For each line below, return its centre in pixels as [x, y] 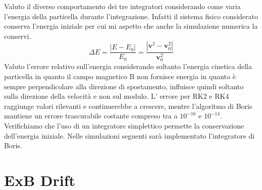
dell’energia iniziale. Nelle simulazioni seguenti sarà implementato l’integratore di [129, 135]
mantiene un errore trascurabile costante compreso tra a [91, 116]
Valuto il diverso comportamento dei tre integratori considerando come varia [122, 6]
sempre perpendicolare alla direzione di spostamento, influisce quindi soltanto [124, 86]
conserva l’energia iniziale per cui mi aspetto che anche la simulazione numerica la [131, 26]
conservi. [18, 36]
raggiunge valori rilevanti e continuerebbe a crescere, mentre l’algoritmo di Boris [128, 106]
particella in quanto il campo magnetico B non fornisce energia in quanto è [120, 76]
